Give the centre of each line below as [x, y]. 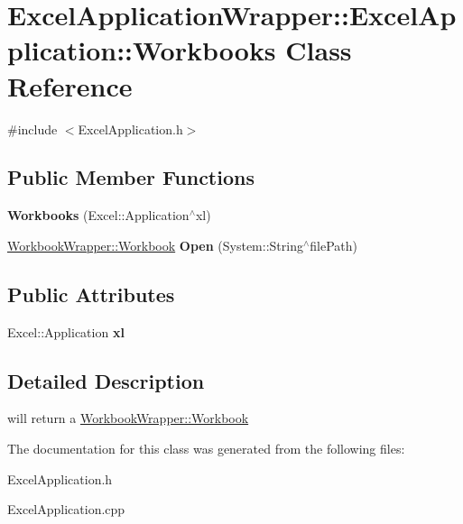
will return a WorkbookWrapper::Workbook [128, 418]
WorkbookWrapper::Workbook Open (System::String [155, 245]
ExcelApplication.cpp [66, 509]
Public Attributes [91, 294]
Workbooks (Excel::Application [98, 215]
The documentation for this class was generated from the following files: [206, 449]
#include [32, 129]
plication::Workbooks [142, 50]
